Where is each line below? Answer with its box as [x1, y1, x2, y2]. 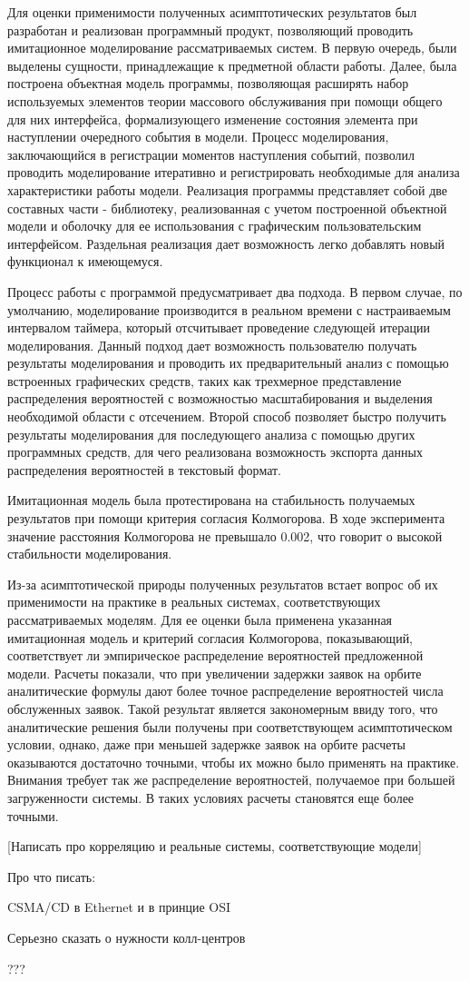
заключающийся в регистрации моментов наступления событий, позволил [7, 144, 415, 163]
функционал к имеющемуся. [7, 252, 163, 271]
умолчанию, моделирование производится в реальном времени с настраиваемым [7, 300, 451, 319]
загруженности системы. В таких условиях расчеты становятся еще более [7, 788, 415, 807]
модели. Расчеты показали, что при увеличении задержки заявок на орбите [7, 663, 422, 682]
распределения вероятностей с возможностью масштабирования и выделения [7, 389, 433, 408]
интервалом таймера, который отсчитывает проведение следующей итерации [7, 318, 431, 337]
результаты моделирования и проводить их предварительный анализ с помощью [7, 353, 449, 372]
